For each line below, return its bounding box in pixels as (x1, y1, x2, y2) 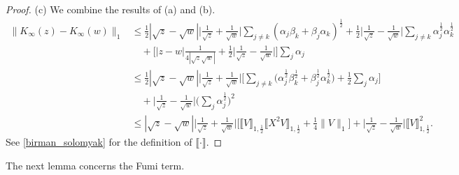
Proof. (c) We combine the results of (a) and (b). (6, 2, 216, 16)
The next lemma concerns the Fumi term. (6, 158, 185, 172)
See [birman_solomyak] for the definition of (6, 135, 192, 149)
